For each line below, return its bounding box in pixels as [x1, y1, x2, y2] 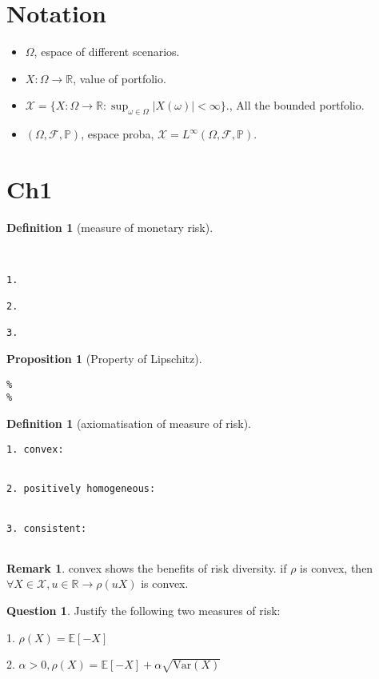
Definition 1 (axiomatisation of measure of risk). [6, 414, 251, 431]
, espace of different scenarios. [34, 43, 180, 60]
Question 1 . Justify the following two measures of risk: [6, 601, 281, 618]
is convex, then [300, 559, 373, 576]
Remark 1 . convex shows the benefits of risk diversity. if [6, 559, 287, 576]
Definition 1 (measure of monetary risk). [6, 218, 213, 235]
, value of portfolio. [73, 70, 166, 86]
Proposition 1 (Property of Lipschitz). [6, 350, 202, 367]
